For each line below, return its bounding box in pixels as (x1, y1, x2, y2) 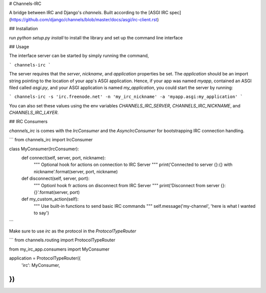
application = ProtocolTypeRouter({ (9, 255, 81, 261)
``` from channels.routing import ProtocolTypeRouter (9, 237, 116, 243)
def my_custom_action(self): (21, 196, 79, 202)
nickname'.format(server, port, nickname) (33, 168, 118, 174)
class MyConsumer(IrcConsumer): (9, 146, 79, 152)
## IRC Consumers (9, 119, 48, 125)
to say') (33, 210, 49, 216)
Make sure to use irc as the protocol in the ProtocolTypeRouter (9, 228, 136, 234)
